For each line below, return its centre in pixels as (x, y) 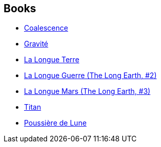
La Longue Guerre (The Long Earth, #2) (90, 76)
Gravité (36, 44)
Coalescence (46, 28)
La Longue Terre (52, 60)
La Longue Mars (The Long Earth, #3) (87, 91)
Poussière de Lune (55, 123)
